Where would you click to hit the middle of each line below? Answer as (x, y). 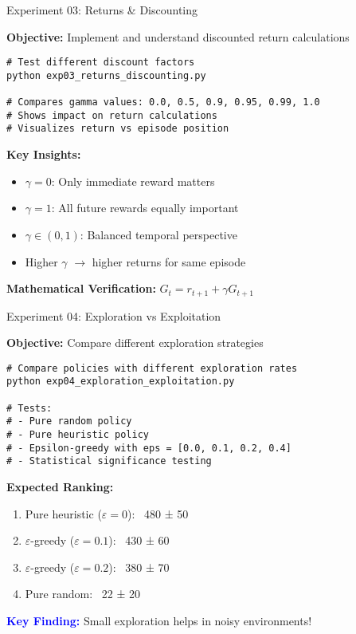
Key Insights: (44, 154)
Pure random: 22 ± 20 (82, 594)
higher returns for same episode (169, 261)
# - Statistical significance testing (109, 461)
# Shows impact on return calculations (112, 115)
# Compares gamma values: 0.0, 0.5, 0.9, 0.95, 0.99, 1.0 (163, 102)
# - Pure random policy (69, 421)
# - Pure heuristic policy (78, 435)
